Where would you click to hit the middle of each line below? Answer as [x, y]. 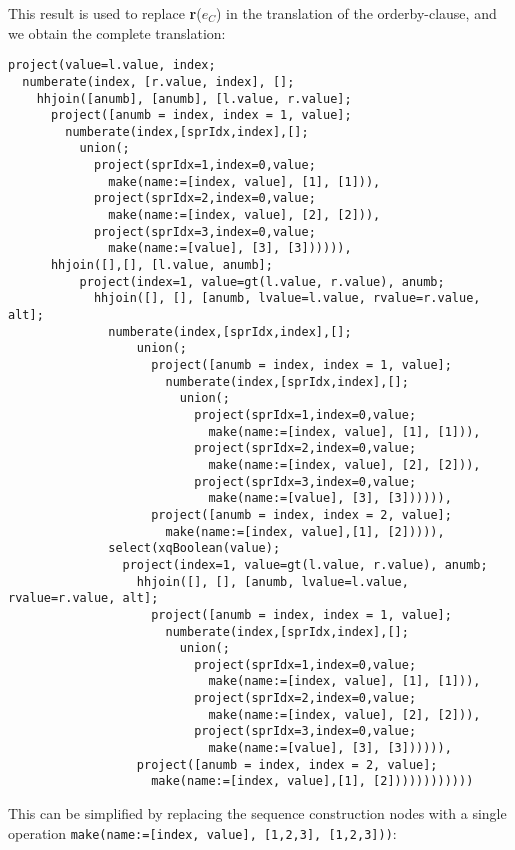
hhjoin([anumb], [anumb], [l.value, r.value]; [194, 98]
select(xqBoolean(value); [194, 548]
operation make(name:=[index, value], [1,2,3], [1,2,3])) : [202, 832]
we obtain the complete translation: [117, 32]
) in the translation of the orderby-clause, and [356, 13]
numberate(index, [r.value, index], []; [158, 81]
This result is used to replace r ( [105, 13]
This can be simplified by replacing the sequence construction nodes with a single [257, 813]
